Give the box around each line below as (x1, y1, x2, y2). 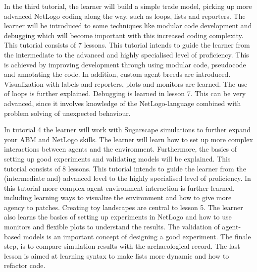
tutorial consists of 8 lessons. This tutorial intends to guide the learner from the (4, 163, 246, 173)
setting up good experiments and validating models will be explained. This (4, 153, 231, 163)
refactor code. (4, 260, 46, 271)
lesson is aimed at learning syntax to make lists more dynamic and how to (4, 250, 229, 261)
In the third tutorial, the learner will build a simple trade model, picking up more (4, 1, 252, 11)
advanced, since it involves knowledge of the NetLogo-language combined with (4, 98, 241, 108)
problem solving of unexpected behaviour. (4, 108, 131, 118)
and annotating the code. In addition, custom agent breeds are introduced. (4, 69, 231, 79)
